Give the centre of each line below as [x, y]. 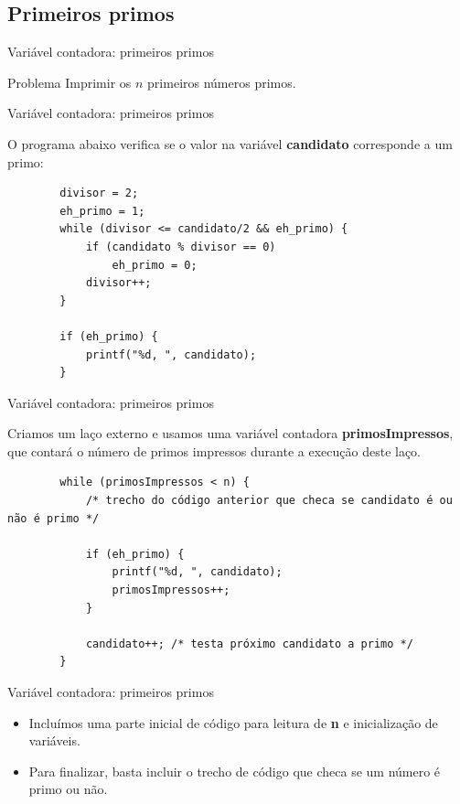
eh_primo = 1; [102, 211]
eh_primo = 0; [155, 265]
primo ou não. [68, 789]
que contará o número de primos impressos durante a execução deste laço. [214, 450]
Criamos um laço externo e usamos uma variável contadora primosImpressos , [230, 433]
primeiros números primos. [222, 82]
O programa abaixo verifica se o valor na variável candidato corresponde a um [230, 143]
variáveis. [54, 740]
